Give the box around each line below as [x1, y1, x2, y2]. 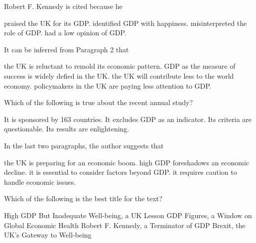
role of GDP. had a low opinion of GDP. [4, 27, 127, 38]
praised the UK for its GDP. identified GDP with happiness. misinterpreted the [4, 17, 247, 28]
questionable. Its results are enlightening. [4, 123, 129, 134]
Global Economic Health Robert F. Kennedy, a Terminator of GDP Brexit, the [4, 220, 246, 230]
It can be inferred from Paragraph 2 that [4, 44, 129, 54]
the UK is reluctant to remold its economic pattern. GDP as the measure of [4, 61, 236, 71]
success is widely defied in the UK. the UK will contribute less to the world [4, 70, 234, 81]
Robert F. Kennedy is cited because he [4, 1, 123, 11]
